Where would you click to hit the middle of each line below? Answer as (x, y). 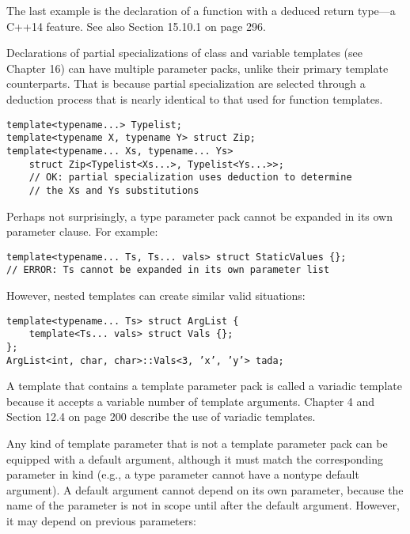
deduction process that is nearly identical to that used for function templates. (195, 98)
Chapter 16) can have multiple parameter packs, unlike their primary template (197, 68)
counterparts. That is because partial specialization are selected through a (186, 83)
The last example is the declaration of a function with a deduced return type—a (201, 10)
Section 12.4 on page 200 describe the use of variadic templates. (161, 417)
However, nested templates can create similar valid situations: (156, 295)
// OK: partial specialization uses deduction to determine (190, 178)
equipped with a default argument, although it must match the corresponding (195, 458)
